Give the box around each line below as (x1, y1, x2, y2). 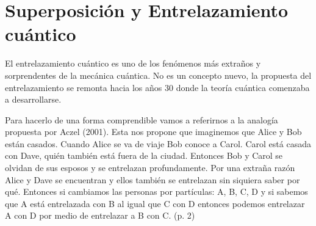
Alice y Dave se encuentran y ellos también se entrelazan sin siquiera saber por (5, 173, 300, 186)
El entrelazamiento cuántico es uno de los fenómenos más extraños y (5, 57, 261, 70)
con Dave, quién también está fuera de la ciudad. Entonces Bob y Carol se (5, 149, 283, 162)
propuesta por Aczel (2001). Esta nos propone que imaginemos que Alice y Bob (5, 125, 302, 138)
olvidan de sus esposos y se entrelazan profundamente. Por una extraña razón (5, 161, 295, 174)
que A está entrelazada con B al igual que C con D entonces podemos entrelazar (5, 197, 305, 210)
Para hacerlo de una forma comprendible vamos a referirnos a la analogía (5, 113, 278, 126)
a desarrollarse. (5, 93, 62, 106)
